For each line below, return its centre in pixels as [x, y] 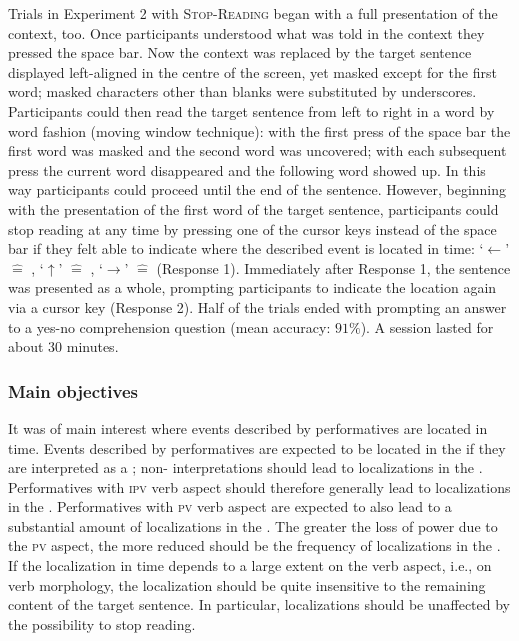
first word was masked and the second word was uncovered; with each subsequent [257, 150]
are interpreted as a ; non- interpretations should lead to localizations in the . [245, 467]
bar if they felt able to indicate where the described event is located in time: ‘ [246, 248]
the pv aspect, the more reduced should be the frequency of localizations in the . [254, 545]
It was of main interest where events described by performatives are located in [248, 427]
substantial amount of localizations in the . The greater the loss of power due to [253, 525]
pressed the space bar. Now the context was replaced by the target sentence [240, 52]
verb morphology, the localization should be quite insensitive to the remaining [247, 584]
